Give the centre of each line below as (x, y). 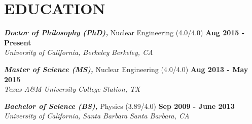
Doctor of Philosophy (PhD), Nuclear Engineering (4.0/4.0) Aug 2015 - (124, 33)
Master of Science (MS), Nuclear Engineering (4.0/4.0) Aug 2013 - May (126, 69)
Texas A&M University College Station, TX (72, 89)
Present (18, 42)
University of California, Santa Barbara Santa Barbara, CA (97, 116)
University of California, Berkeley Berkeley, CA (79, 52)
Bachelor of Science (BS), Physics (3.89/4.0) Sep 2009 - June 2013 (119, 106)
